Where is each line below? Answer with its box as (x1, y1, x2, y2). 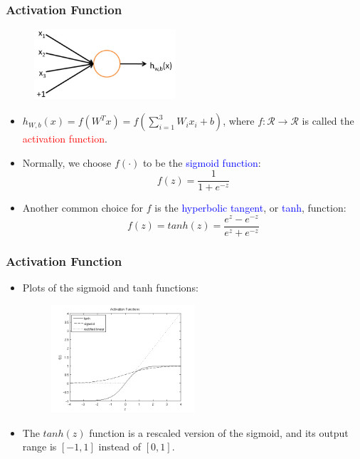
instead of (98, 439, 142, 454)
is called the (302, 113, 354, 128)
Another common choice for (22, 200, 144, 215)
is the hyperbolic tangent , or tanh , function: (154, 200, 346, 215)
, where (223, 113, 255, 128)
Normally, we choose (22, 155, 112, 170)
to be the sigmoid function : (142, 155, 261, 170)
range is (22, 439, 57, 454)
